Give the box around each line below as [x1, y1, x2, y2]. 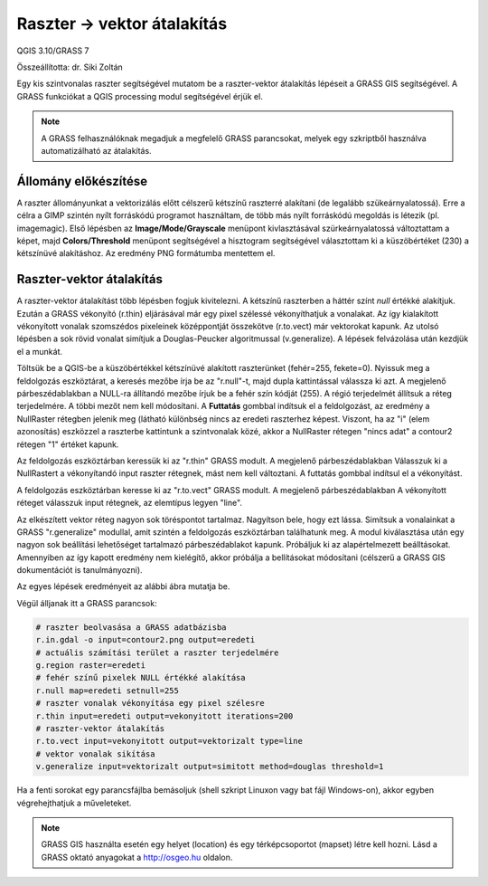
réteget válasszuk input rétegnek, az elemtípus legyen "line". [16, 498, 243, 509]
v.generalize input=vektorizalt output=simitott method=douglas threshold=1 [35, 761, 384, 772]
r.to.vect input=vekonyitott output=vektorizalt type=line [35, 736, 303, 747]
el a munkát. [16, 346, 63, 357]
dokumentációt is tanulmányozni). [16, 565, 144, 576]
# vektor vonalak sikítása [35, 748, 155, 759]
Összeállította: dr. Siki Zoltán [16, 62, 124, 72]
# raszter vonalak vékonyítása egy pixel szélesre [35, 698, 266, 709]
